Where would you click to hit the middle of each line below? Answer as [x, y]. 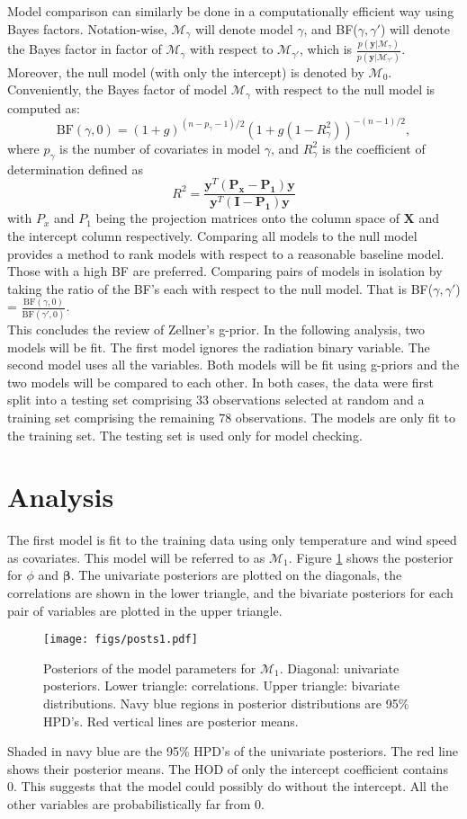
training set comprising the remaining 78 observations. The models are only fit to [231, 417]
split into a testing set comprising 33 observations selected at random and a [216, 400]
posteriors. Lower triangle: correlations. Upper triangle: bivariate [221, 685]
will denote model [244, 28]
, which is [326, 49]
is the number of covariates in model [160, 148]
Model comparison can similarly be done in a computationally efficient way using [231, 11]
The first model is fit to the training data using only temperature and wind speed [232, 540]
